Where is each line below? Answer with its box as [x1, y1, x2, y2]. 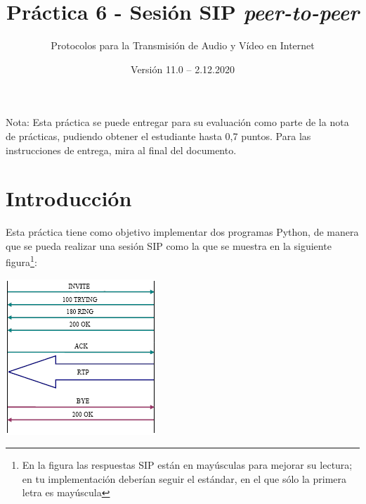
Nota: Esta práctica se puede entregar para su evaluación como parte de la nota [6, 115, 349, 130]
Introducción [6, 184, 132, 213]
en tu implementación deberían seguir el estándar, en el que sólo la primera [22, 471, 347, 486]
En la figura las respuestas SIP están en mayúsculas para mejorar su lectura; [22, 458, 353, 472]
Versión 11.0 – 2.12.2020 [131, 61, 235, 76]
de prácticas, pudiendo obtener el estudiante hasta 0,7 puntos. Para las [6, 128, 311, 143]
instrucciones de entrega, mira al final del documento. [6, 142, 237, 157]
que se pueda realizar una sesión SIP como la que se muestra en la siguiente [6, 238, 332, 253]
